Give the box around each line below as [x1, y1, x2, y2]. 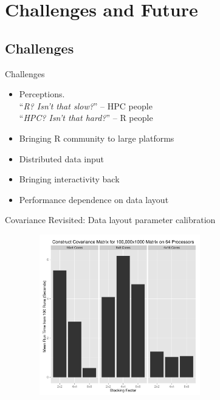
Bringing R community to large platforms [19, 131, 174, 144]
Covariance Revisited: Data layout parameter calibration [5, 213, 216, 226]
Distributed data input [19, 152, 104, 165]
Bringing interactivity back [19, 173, 120, 185]
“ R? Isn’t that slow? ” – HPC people [19, 99, 153, 112]
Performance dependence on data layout [19, 193, 169, 205]
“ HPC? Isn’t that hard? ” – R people [19, 111, 153, 124]
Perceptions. [19, 88, 65, 100]
